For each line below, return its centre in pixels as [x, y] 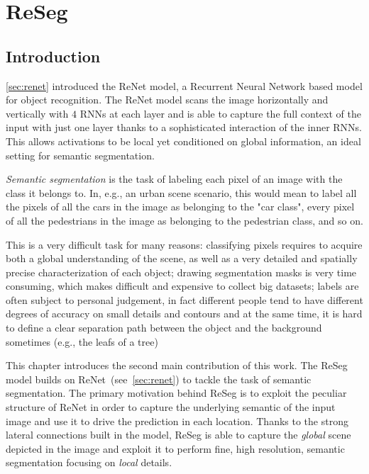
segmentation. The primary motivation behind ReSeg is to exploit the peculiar [176, 393]
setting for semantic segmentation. [80, 155]
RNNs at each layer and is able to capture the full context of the [220, 113]
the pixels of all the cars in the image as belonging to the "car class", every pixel [180, 207]
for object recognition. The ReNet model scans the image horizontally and [167, 100]
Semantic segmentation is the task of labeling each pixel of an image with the [174, 179]
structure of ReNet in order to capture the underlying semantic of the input [171, 407]
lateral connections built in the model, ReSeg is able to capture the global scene [178, 435]
